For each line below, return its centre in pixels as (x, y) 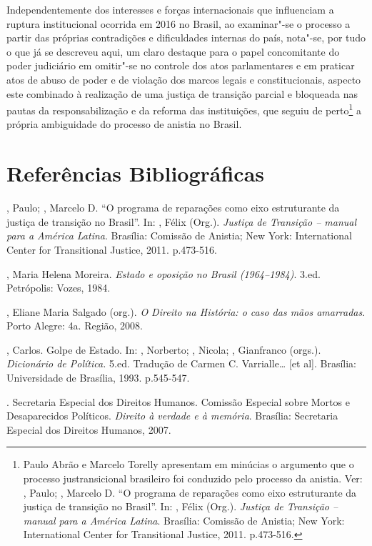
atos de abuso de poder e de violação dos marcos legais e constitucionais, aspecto (184, 79)
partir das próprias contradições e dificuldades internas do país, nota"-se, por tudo (186, 38)
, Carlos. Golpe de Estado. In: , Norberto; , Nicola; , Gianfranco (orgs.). (164, 349)
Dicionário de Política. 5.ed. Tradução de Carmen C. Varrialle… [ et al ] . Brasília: (181, 363)
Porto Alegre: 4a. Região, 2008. (75, 326)
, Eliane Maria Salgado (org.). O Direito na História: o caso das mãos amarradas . (186, 311)
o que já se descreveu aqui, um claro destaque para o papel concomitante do (173, 51)
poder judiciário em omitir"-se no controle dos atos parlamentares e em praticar (181, 65)
